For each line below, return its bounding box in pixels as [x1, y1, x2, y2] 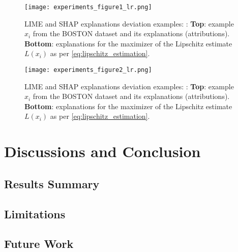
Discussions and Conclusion [4, 141, 201, 162]
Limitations [4, 206, 66, 221]
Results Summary [4, 175, 100, 191]
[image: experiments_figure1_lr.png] [24, 4, 152, 11]
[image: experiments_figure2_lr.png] [24, 66, 152, 74]
